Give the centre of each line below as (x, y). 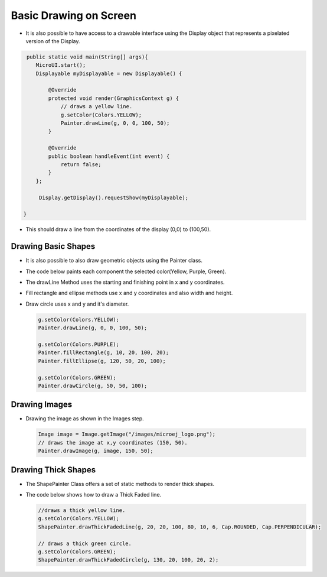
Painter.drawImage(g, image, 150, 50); (96, 451)
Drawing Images (42, 405)
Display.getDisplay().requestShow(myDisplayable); (114, 197)
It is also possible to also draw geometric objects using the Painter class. (114, 261)
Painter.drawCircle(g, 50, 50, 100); (93, 385)
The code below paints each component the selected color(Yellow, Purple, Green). (126, 271)
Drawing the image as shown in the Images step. (85, 419)
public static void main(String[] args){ (87, 57)
